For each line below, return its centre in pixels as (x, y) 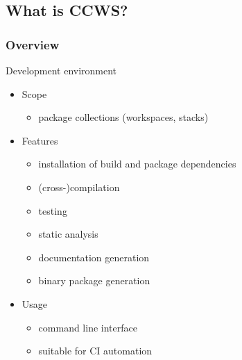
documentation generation (94, 257)
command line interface (88, 327)
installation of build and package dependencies (137, 164)
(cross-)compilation (79, 187)
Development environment (61, 70)
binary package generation (94, 280)
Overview (33, 44)
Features (40, 140)
